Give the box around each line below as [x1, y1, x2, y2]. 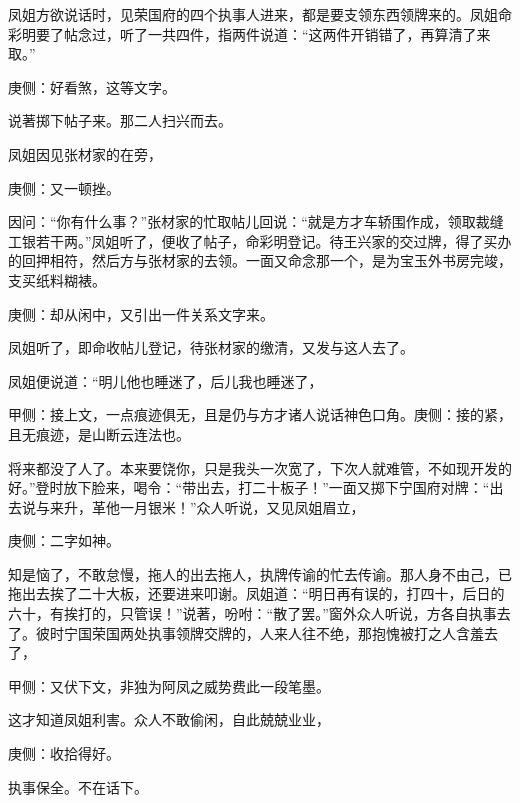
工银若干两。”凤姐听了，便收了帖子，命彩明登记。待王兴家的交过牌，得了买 [8, 230, 498, 251]
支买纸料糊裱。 [8, 269, 106, 290]
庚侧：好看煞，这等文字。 [8, 76, 176, 97]
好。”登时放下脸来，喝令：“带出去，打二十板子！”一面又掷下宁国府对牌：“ [8, 477, 490, 498]
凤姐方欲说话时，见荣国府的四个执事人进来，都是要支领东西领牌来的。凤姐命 [8, 4, 512, 24]
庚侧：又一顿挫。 [8, 177, 120, 198]
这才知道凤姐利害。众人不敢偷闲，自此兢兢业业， [8, 709, 330, 730]
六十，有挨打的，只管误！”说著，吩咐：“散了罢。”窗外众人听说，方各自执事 [8, 603, 497, 624]
